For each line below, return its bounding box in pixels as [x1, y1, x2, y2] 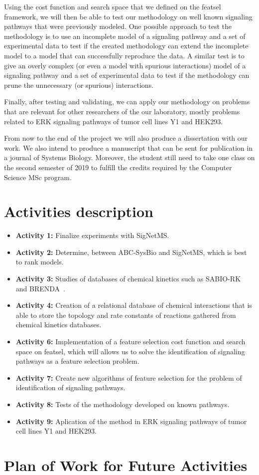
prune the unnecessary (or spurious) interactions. [4, 79, 154, 90]
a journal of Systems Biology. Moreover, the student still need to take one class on [4, 152, 255, 163]
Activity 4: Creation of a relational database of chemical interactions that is [15, 300, 252, 310]
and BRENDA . [15, 283, 65, 293]
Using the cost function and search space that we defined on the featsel [4, 1, 221, 11]
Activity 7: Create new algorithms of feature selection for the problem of [15, 372, 242, 383]
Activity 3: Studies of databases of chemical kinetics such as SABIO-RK [15, 273, 241, 283]
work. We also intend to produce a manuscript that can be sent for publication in [4, 142, 253, 153]
